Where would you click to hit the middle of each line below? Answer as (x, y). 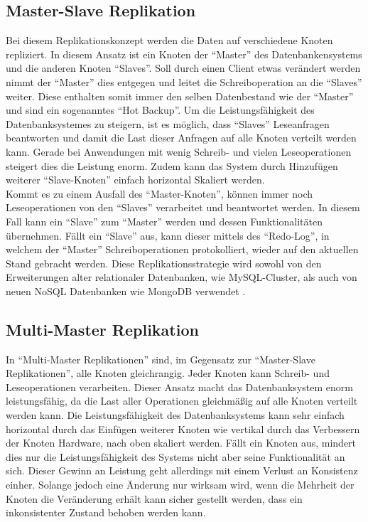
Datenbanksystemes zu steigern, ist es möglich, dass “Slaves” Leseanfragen (168, 123)
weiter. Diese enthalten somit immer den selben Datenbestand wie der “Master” (180, 96)
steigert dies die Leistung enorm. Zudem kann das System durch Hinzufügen (172, 165)
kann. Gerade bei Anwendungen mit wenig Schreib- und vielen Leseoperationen (179, 151)
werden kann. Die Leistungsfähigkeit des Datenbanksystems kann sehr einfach (175, 415)
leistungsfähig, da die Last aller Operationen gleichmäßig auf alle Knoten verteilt (182, 401)
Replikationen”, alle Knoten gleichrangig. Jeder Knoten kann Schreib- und (168, 373)
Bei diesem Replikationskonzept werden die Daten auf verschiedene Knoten (169, 40)
